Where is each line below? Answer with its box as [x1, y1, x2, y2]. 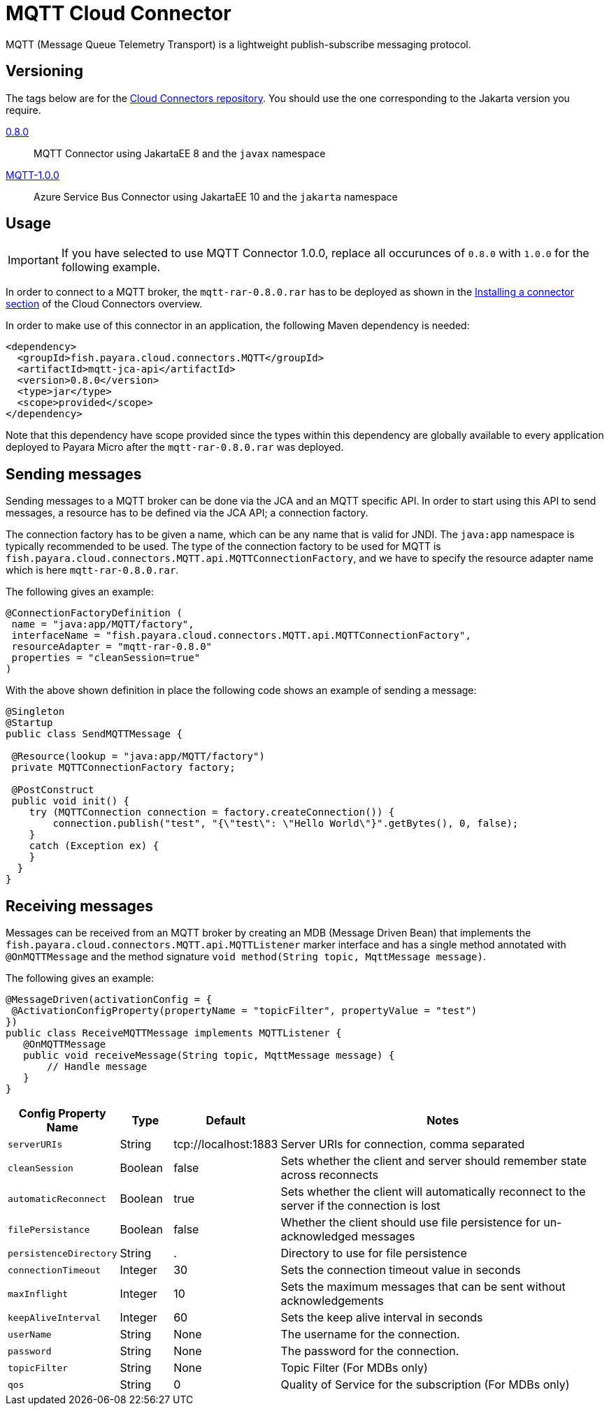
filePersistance [8, 1224, 90, 1235]
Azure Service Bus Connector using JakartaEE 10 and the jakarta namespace [34, 190, 398, 203]
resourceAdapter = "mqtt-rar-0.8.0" [11, 641, 213, 653]
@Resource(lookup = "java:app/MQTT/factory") [11, 751, 265, 762]
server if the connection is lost [280, 1199, 440, 1213]
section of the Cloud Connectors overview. [6, 298, 203, 310]
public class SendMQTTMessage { [6, 728, 182, 740]
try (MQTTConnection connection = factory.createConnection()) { [29, 806, 395, 818]
